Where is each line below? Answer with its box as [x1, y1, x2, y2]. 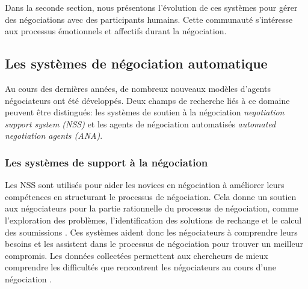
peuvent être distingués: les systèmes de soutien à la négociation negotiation [5, 106, 285, 118]
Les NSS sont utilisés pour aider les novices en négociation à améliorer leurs [5, 178, 285, 191]
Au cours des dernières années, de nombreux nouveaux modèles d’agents [5, 82, 271, 94]
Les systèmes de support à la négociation [5, 154, 208, 169]
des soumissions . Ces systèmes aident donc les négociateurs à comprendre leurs [5, 225, 298, 238]
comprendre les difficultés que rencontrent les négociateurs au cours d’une [5, 261, 276, 273]
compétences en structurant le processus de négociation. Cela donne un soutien [5, 190, 297, 202]
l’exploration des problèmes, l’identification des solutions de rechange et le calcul [5, 213, 302, 226]
